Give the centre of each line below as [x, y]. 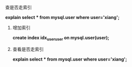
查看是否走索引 [28, 49]
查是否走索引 [18, 7]
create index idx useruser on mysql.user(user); [61, 38]
